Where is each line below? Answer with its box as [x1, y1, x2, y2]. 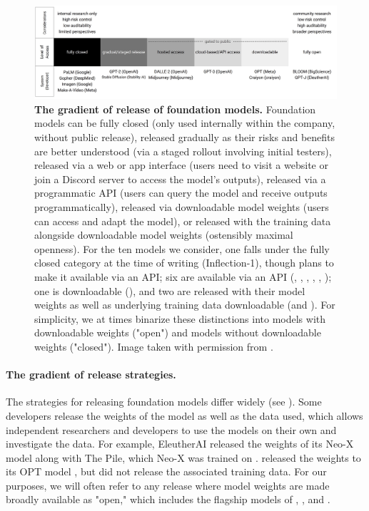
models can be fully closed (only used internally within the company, [34, 115, 335, 130]
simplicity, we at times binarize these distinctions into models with [34, 311, 326, 326]
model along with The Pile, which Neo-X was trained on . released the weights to [6, 450, 361, 465]
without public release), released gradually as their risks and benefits [34, 130, 335, 145]
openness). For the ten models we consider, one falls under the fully [34, 241, 330, 256]
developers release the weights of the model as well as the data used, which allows [6, 408, 363, 423]
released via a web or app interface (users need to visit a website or [34, 158, 328, 172]
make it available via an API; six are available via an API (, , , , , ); [34, 269, 332, 284]
